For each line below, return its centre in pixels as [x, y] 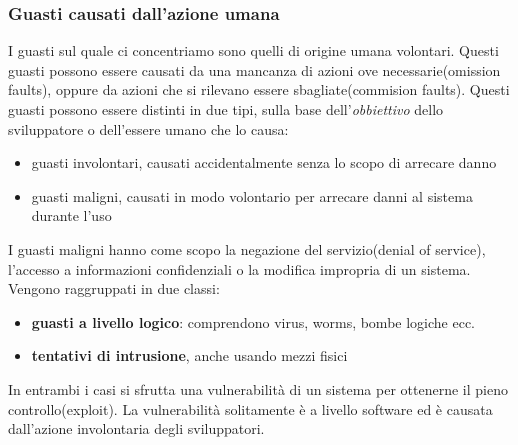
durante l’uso [71, 215]
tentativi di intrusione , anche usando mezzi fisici [189, 355]
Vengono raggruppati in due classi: [114, 288]
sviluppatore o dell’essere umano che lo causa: [148, 128]
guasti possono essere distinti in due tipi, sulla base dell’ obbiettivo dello [226, 109]
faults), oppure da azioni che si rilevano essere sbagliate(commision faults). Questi [259, 89]
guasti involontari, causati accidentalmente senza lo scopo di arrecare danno [264, 162]
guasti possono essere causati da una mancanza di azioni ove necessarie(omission [254, 69]
